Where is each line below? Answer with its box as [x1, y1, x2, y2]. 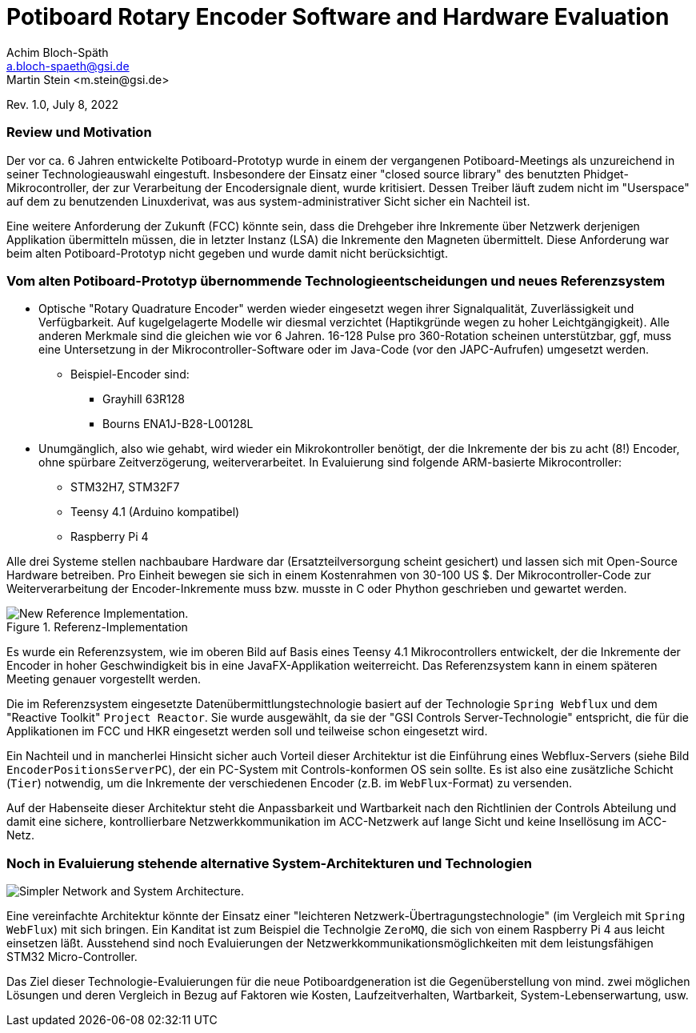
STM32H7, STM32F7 [70, 480, 180, 494]
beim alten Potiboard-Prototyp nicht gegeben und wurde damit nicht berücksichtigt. [6, 246, 448, 260]
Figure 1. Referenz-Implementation [6, 620, 188, 635]
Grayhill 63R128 [102, 392, 185, 406]
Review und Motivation [6, 124, 152, 141]
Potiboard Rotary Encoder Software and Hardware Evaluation [6, 3, 670, 30]
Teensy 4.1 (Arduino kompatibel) [70, 505, 240, 519]
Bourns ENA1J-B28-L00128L [102, 417, 254, 431]
